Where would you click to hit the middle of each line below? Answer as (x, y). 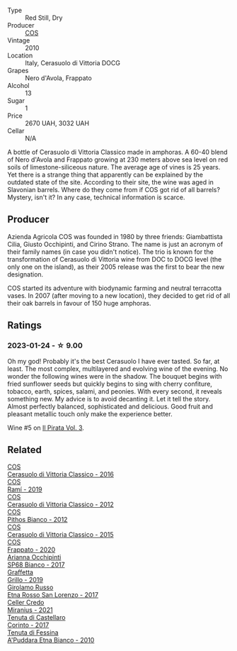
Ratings (25, 325)
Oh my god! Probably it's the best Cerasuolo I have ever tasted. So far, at (114, 361)
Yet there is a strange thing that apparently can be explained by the (105, 174)
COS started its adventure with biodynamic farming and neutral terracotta (115, 288)
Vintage (19, 40)
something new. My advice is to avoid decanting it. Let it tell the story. (109, 399)
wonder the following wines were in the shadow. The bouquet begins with (115, 376)
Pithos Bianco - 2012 (37, 520)
